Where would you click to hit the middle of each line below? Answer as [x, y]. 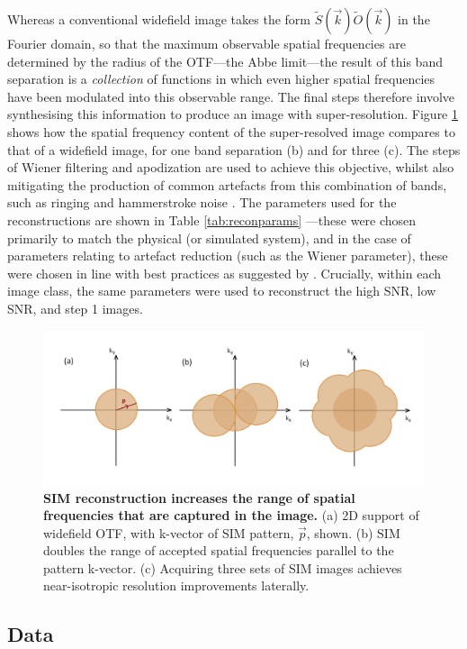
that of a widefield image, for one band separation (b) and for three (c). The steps [234, 149]
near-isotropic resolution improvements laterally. [176, 585]
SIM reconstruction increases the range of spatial [199, 497]
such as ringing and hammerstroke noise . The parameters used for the [202, 202]
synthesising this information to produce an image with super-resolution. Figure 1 [233, 114]
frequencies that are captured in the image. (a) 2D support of [231, 515]
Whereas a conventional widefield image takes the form [159, 19]
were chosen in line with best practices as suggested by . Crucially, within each [224, 273]
